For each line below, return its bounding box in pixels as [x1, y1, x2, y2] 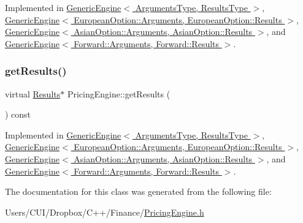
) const [5, 108, 31, 121]
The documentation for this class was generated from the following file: [5, 185, 272, 198]
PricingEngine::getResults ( [67, 87, 171, 100]
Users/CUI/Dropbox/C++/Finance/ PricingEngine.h [5, 205, 204, 218]
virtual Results [5, 87, 61, 100]
